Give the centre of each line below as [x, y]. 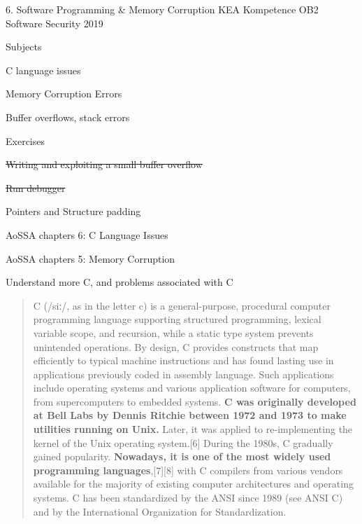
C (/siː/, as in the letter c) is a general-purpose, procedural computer [182, 305]
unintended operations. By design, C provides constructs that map [176, 346]
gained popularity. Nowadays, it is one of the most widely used [182, 456]
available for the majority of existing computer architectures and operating [193, 484]
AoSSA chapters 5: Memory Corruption [90, 258]
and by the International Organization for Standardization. [160, 511]
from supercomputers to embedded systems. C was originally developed [195, 401]
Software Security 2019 [55, 23]
